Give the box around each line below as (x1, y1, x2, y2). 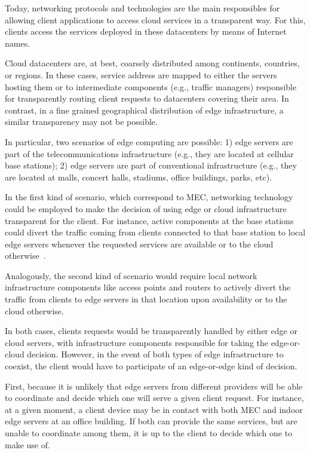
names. (5, 36, 30, 49)
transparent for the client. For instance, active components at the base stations (5, 214, 294, 227)
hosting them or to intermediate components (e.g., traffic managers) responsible (5, 80, 297, 93)
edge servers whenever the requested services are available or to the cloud (5, 237, 274, 250)
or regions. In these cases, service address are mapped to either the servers (5, 68, 277, 81)
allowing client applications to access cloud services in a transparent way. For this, (5, 13, 306, 26)
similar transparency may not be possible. (5, 115, 158, 128)
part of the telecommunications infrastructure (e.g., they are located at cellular (5, 147, 294, 160)
